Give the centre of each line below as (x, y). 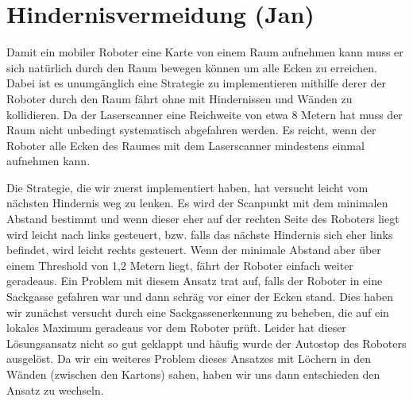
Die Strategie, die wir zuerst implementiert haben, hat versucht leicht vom (187, 187)
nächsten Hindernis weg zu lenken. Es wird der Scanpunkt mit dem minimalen (197, 203)
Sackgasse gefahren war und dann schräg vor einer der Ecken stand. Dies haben (200, 297)
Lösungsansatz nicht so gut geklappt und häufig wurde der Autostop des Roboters (206, 343)
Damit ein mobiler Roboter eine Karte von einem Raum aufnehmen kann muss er (205, 52)
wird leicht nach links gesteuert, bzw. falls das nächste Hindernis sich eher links (200, 234)
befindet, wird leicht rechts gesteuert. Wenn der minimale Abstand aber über (194, 250)
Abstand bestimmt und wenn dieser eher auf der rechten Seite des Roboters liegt (203, 219)
